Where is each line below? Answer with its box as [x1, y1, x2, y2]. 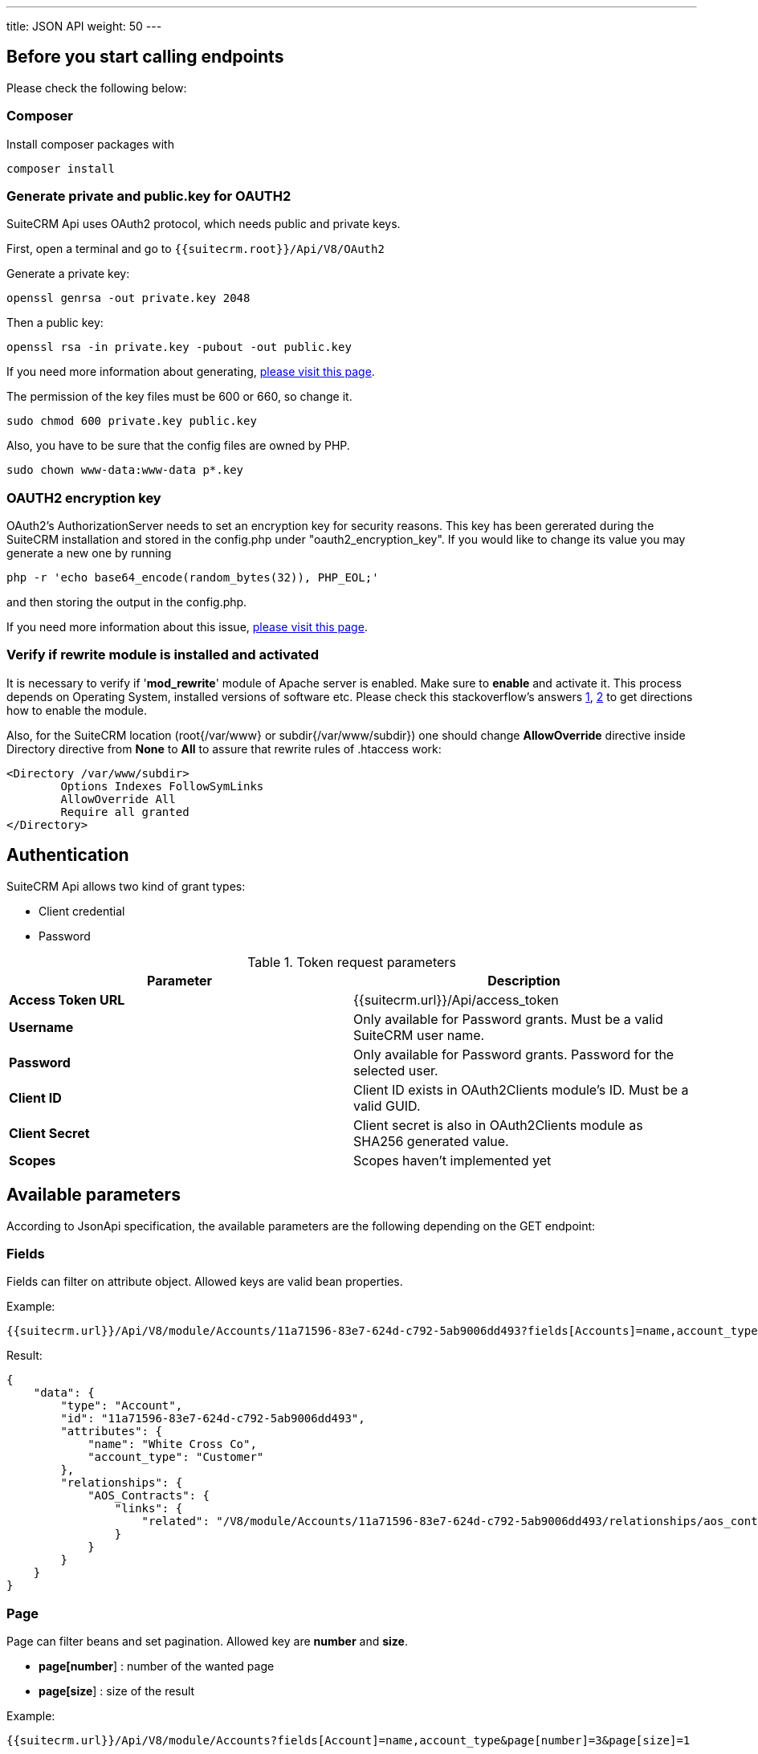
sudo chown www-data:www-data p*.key [6, 463, 244, 477]
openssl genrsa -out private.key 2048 [6, 292, 251, 305]
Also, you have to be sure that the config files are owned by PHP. [6, 438, 350, 453]
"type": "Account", [60, 1399, 183, 1413]
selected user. [353, 1062, 438, 1079]
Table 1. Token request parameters [247, 953, 456, 970]
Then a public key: [6, 316, 104, 330]
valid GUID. [353, 1097, 421, 1114]
